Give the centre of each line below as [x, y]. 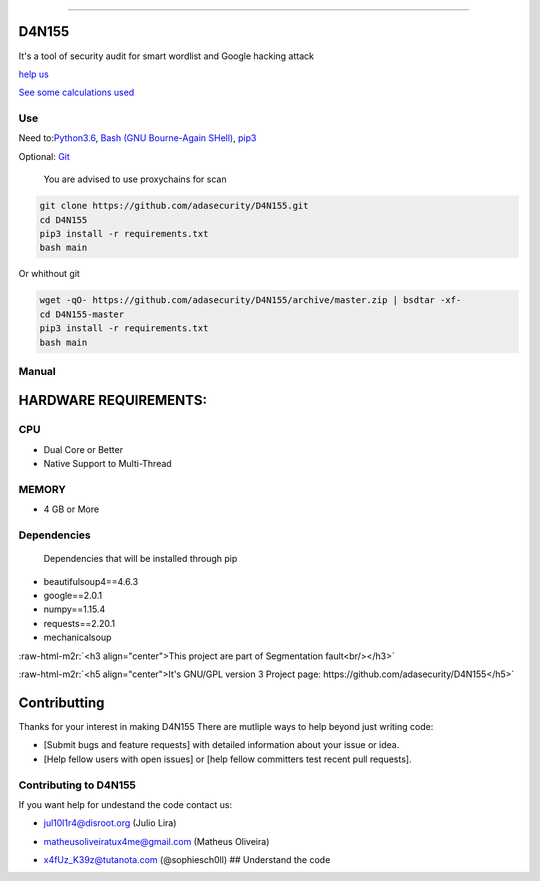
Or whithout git [49, 274]
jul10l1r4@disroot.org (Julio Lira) [110, 823]
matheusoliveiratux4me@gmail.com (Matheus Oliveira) [156, 841]
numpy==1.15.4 [74, 609]
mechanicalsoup [77, 637]
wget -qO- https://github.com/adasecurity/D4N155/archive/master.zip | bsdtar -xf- [250, 300]
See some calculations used [76, 92]
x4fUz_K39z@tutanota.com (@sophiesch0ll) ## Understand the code [187, 860]
